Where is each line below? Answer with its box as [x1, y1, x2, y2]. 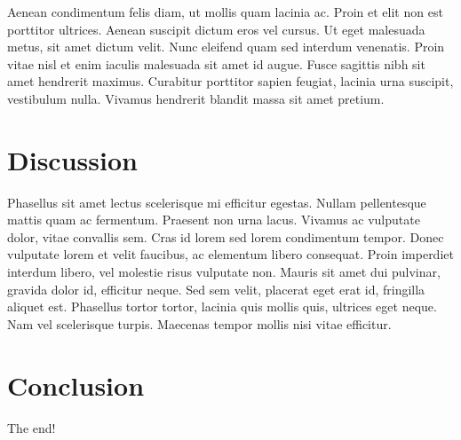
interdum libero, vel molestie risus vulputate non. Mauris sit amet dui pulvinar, [7, 263, 441, 281]
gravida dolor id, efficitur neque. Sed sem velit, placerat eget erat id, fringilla [7, 279, 425, 298]
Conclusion [7, 366, 145, 403]
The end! [7, 418, 56, 436]
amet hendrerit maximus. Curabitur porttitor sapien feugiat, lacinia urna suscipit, [7, 72, 454, 90]
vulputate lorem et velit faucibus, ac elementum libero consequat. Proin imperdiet [7, 245, 454, 263]
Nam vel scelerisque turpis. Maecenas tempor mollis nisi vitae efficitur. [7, 314, 392, 333]
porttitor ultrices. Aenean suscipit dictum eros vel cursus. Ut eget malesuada [7, 20, 425, 38]
